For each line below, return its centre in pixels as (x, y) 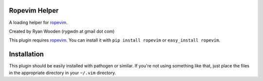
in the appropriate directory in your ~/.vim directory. (63, 73)
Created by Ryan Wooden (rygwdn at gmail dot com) (62, 31)
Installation (26, 54)
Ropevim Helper (34, 10)
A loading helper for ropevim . (38, 22)
